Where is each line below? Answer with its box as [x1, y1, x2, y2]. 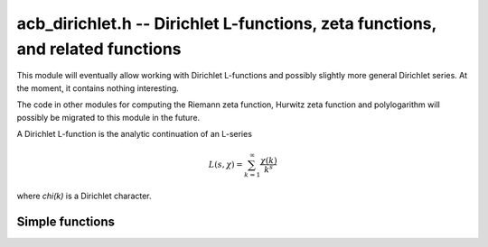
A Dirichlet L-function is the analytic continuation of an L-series [16, 128, 253, 139]
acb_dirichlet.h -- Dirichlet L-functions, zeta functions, [16, 14, 437, 33]
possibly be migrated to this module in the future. [16, 112, 201, 123]
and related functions [16, 39, 182, 59]
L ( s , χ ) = [208, 160, 243, 170]
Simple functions [16, 214, 115, 229]
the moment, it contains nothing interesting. [16, 82, 180, 94]
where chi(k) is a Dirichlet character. [16, 190, 153, 201]
